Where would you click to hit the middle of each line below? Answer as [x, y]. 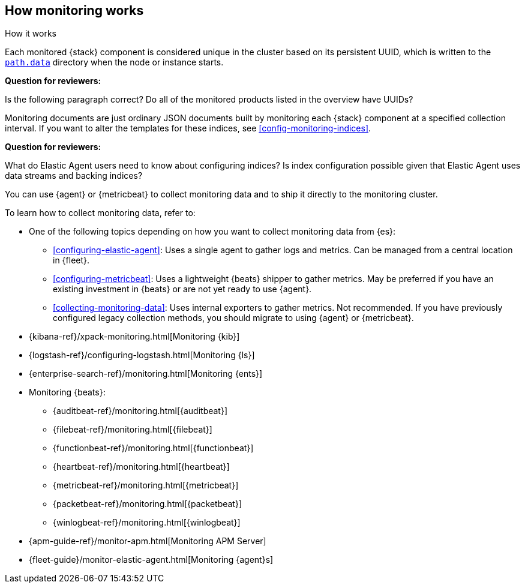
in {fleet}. [71, 260]
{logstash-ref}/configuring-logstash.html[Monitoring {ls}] [142, 355]
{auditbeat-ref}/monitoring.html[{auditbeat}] [140, 411]
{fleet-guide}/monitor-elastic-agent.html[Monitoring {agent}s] [151, 560]
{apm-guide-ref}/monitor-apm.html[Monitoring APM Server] [148, 541]
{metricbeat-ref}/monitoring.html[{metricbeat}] [146, 485]
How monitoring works [74, 10]
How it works [31, 34]
